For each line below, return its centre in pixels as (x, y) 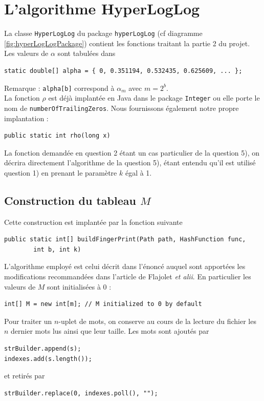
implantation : (26, 118)
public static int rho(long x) (57, 136)
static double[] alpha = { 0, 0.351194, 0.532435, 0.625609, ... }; (123, 71)
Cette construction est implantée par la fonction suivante (93, 222)
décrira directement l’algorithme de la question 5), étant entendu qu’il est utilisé (130, 163)
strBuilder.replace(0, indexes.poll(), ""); (81, 393)
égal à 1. (138, 172)
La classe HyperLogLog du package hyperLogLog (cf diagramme (103, 33)
